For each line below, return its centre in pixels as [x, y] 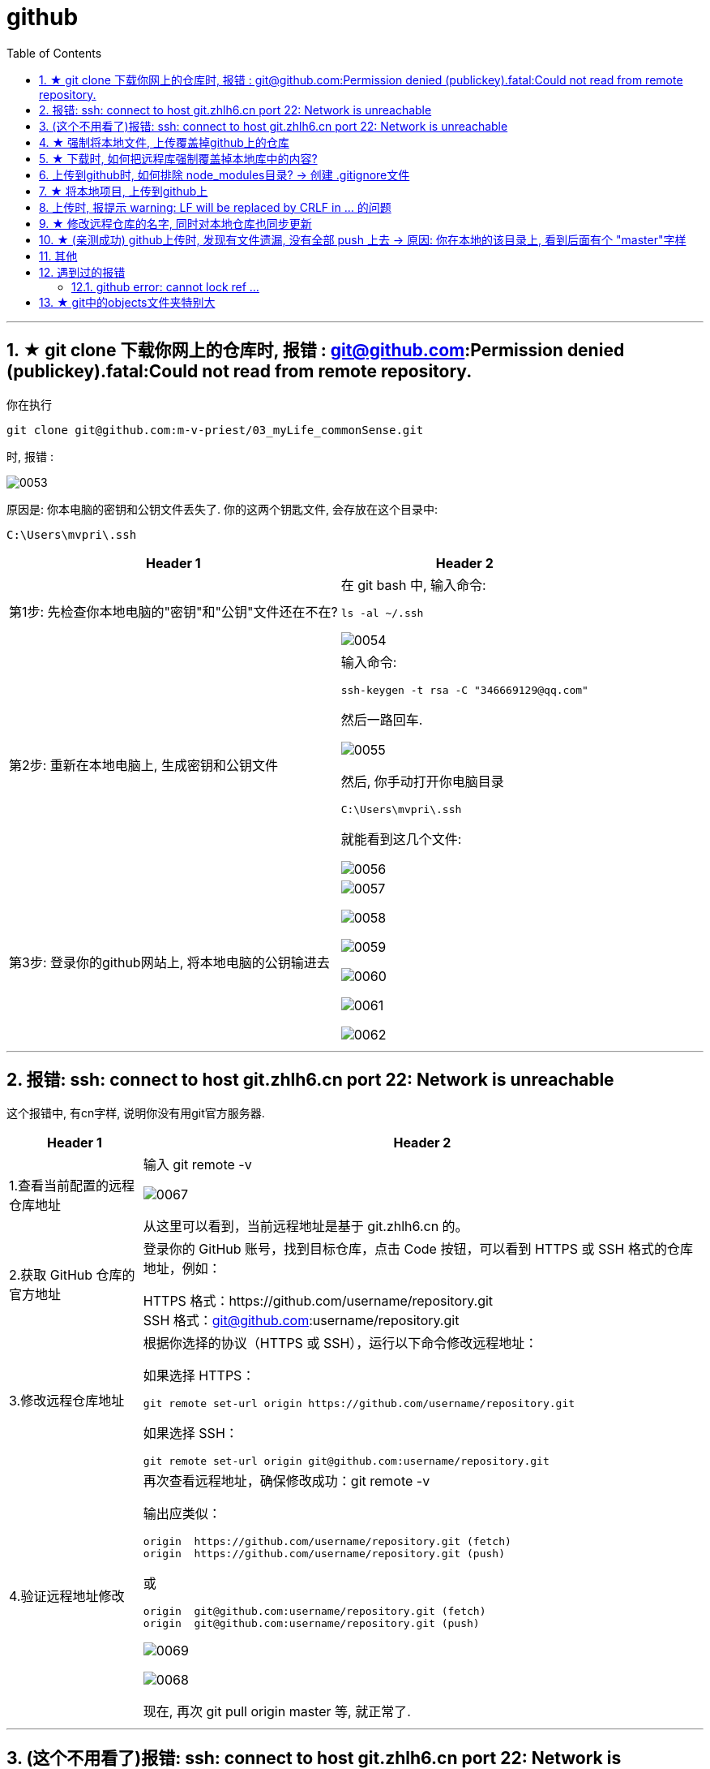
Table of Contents [54, 53]
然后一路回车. [382, 719]
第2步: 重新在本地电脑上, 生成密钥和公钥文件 [143, 765]
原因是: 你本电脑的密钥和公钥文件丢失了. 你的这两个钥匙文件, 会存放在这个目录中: [222, 509]
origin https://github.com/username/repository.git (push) [324, 1554]
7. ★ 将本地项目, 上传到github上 [124, 191]
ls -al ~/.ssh [382, 613]
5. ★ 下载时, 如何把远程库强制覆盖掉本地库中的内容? [178, 158]
